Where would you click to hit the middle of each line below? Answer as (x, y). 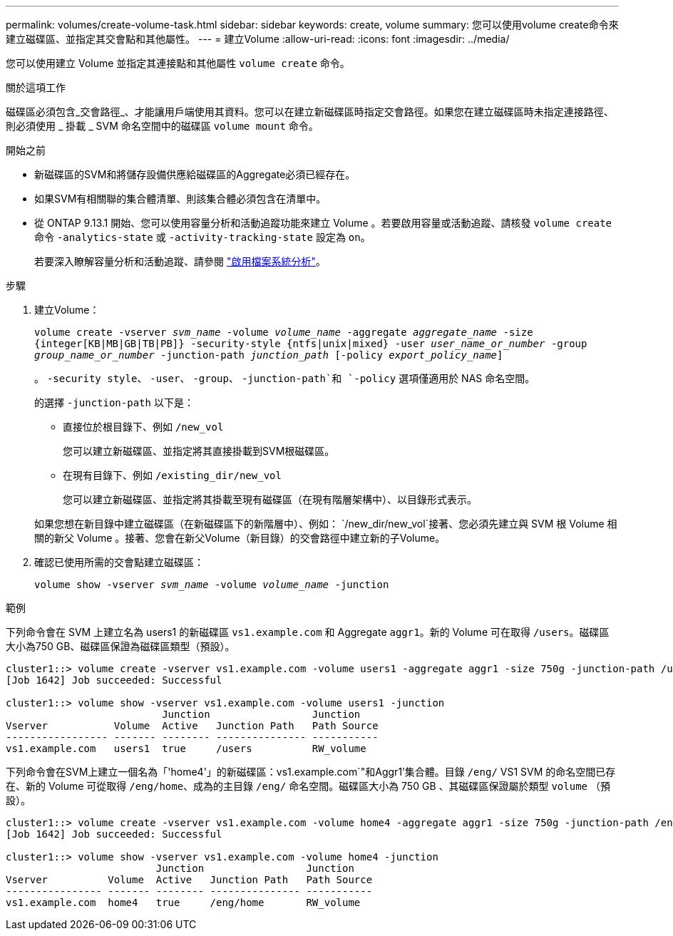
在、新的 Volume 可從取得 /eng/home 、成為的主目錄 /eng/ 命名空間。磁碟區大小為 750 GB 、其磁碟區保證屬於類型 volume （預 (308, 786)
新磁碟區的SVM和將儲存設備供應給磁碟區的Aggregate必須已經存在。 (195, 174)
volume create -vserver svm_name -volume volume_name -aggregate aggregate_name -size (284, 332)
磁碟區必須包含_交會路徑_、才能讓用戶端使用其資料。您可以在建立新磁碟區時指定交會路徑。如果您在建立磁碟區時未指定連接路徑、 (310, 112)
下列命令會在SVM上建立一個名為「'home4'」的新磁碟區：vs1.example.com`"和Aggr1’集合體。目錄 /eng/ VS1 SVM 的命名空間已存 (311, 772)
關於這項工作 (36, 87)
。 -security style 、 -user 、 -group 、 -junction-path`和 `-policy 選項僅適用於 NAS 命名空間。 (285, 378)
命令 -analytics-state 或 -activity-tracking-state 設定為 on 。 (202, 237)
